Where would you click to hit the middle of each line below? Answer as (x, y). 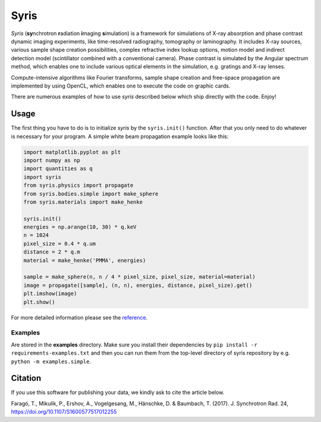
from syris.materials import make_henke (83, 202)
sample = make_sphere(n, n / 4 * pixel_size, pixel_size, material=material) (139, 277)
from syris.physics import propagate (78, 185)
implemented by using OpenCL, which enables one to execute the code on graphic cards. (121, 86)
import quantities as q (58, 169)
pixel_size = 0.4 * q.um (60, 243)
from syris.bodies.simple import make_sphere (91, 194)
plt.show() (39, 302)
